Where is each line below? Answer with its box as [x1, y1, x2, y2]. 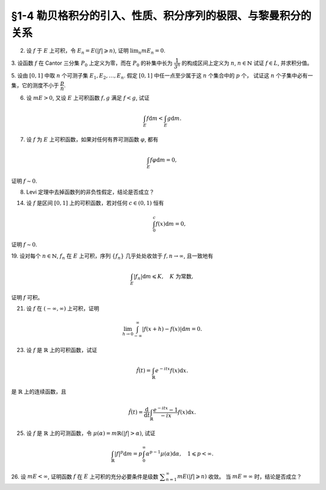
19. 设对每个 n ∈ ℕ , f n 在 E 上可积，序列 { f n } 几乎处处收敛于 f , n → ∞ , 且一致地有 [11, 252, 214, 261]
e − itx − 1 [153, 405, 178, 413]
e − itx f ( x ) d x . [155, 366, 188, 374]
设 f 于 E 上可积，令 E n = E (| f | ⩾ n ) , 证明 [26, 47, 129, 56]
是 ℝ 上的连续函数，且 [11, 388, 66, 395]
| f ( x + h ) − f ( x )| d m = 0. [142, 325, 202, 333]
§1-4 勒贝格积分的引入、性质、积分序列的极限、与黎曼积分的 [11, 9, 312, 22]
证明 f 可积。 [11, 293, 43, 301]
